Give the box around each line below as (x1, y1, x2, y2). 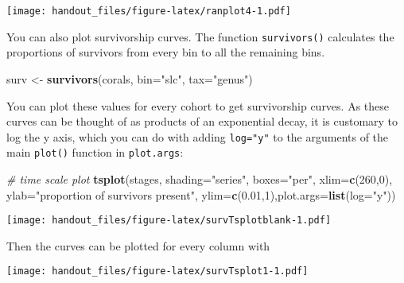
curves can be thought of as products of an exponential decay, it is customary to (6, 113, 398, 130)
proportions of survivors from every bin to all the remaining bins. (6, 44, 325, 60)
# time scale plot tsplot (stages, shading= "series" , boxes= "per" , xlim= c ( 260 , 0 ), (6, 171, 393, 187)
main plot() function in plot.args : (6, 144, 184, 161)
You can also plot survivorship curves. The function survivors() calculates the (6, 28, 394, 45)
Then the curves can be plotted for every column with (6, 237, 270, 254)
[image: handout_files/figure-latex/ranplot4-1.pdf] (6, 6, 291, 17)
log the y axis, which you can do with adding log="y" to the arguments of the (6, 128, 389, 145)
